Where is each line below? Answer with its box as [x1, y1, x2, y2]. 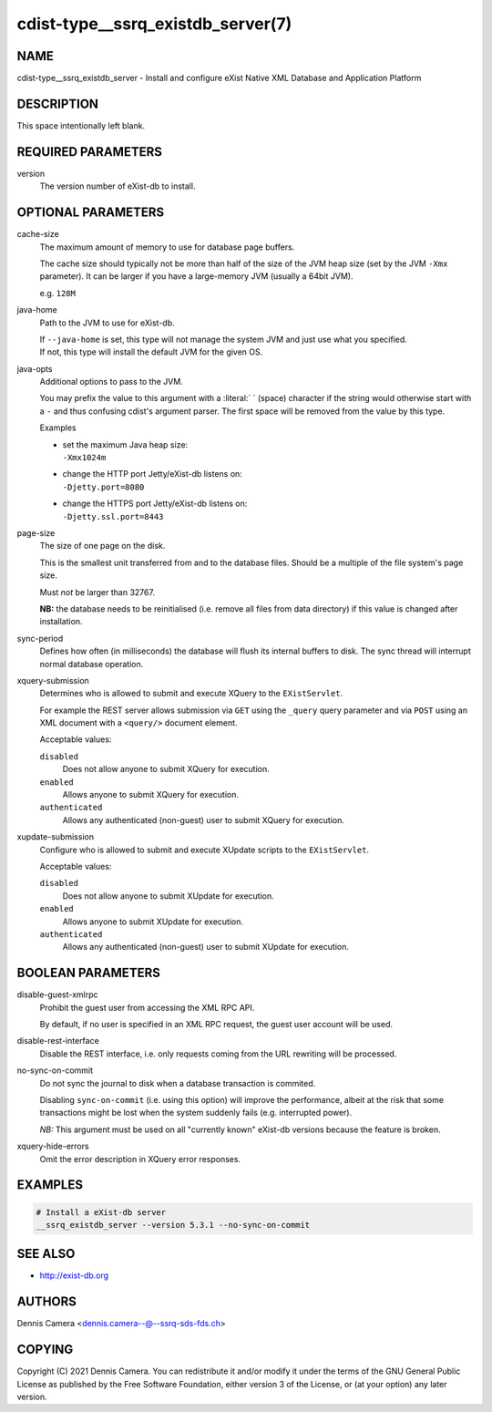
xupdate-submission [16, 831, 95, 842]
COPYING [16, 1342, 74, 1357]
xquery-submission [16, 675, 90, 685]
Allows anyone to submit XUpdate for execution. [62, 916, 244, 927]
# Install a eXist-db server [36, 1207, 167, 1217]
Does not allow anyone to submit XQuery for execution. [62, 764, 270, 775]
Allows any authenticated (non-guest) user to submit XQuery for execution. [62, 814, 345, 825]
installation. [39, 616, 83, 627]
